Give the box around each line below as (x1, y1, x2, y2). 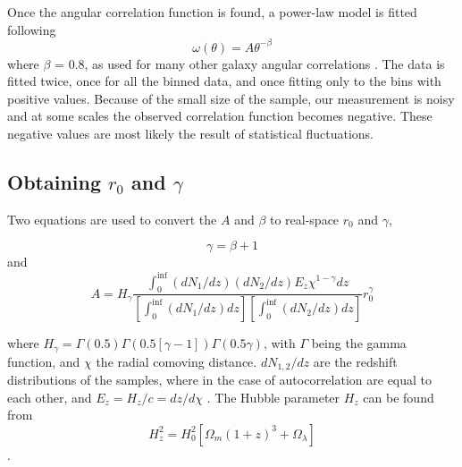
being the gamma (311, 334, 407, 352)
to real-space (269, 209, 340, 228)
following (7, 20, 56, 38)
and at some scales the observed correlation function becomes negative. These (7, 106, 433, 125)
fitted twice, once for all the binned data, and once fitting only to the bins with (7, 72, 441, 90)
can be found (363, 387, 434, 406)
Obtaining (7, 168, 101, 196)
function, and (7, 352, 80, 370)
